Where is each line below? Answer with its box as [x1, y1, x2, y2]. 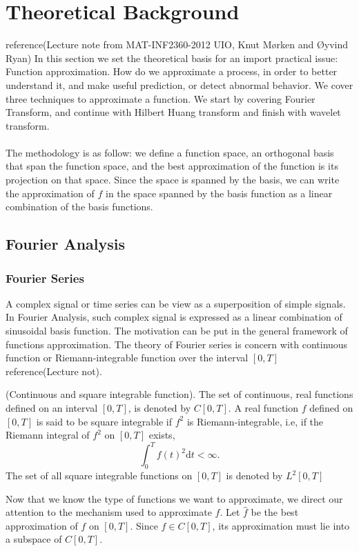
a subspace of [6, 532, 62, 546]
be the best [251, 505, 299, 519]
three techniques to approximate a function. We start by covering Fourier [6, 91, 316, 106]
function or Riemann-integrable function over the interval [6, 350, 249, 365]
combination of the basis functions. [6, 199, 153, 214]
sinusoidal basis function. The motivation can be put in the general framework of [6, 323, 348, 338]
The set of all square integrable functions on [6, 468, 193, 483]
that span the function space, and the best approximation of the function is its [6, 159, 338, 173]
